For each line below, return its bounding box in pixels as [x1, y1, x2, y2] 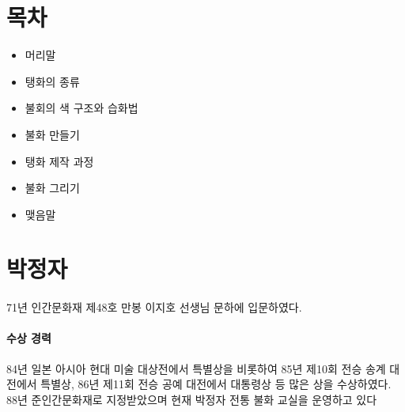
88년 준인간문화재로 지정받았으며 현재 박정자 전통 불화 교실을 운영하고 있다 [6, 391, 377, 407]
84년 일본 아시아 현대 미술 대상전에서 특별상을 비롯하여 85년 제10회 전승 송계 [6, 360, 386, 376]
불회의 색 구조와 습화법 [25, 100, 138, 116]
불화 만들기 [25, 126, 80, 142]
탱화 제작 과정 [25, 153, 94, 169]
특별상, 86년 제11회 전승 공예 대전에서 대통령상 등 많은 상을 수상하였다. [40, 376, 392, 392]
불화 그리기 [25, 180, 80, 196]
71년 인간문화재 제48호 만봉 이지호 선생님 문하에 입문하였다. [6, 299, 302, 316]
